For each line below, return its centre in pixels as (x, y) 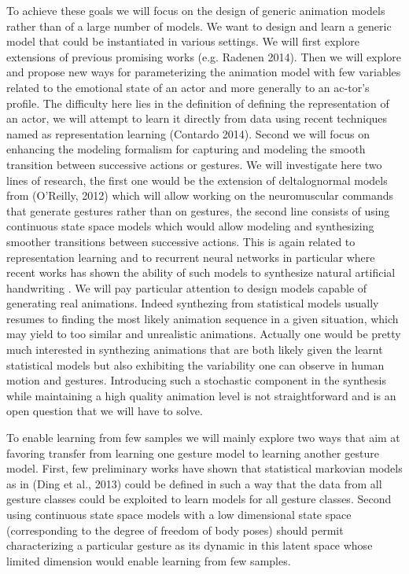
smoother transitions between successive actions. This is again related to (181, 241)
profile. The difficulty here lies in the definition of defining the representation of (198, 103)
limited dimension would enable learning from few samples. (149, 560)
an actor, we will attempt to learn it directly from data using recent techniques (197, 118)
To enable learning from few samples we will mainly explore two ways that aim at (203, 438)
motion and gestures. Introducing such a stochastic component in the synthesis (196, 380)
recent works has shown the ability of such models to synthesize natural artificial (201, 272)
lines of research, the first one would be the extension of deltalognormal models (197, 180)
